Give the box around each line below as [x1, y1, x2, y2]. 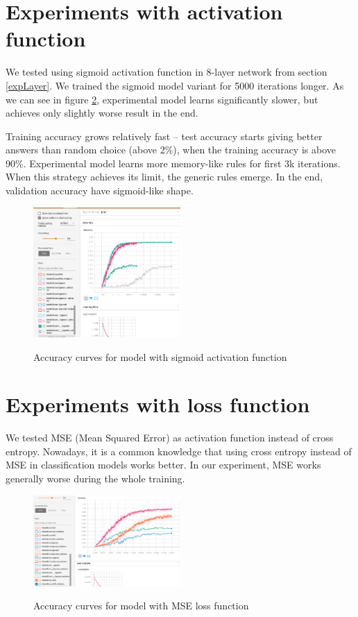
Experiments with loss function [6, 390, 310, 419]
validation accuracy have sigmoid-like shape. [6, 183, 194, 198]
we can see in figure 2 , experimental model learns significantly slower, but [6, 92, 318, 106]
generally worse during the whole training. [6, 471, 185, 485]
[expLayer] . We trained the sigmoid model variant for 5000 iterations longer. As [6, 78, 344, 92]
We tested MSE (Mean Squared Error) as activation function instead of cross [6, 430, 334, 445]
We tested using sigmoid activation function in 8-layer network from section [6, 65, 327, 79]
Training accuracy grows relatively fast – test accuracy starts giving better [6, 128, 323, 143]
